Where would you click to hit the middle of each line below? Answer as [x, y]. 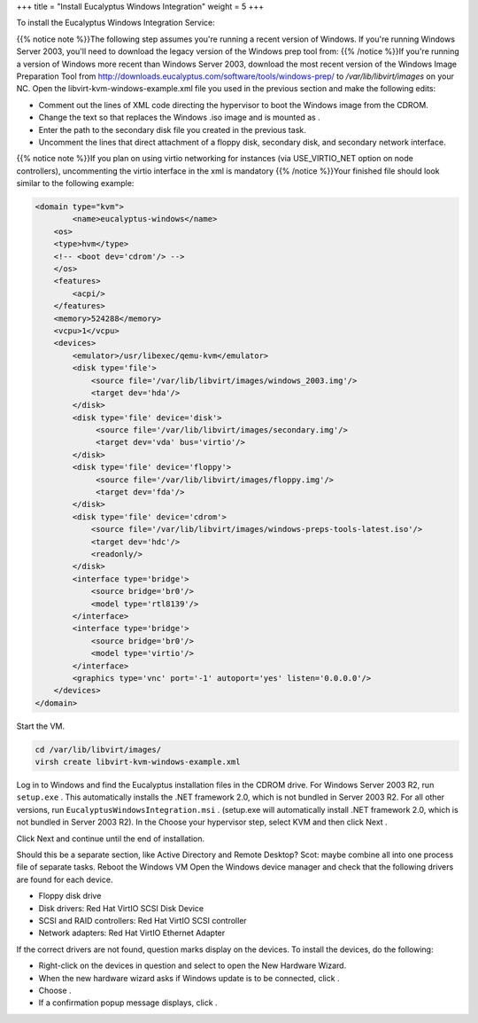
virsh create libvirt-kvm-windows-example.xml [138, 762]
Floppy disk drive [70, 896]
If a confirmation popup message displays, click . [128, 1003]
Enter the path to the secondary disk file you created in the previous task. [172, 129]
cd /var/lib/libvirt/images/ [98, 750]
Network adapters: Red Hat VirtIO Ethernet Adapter [132, 933]
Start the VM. [41, 726]
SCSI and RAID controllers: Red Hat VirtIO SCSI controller [143, 920]
